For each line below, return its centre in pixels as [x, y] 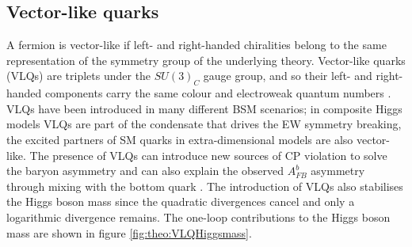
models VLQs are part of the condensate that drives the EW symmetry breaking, [204, 124]
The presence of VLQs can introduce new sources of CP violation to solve [208, 155]
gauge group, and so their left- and [288, 76]
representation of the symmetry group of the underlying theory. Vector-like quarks [206, 60]
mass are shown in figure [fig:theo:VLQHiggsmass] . [129, 232]
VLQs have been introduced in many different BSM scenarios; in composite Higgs [204, 108]
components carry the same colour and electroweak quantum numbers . [218, 93]
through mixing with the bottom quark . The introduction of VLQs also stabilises [205, 186]
